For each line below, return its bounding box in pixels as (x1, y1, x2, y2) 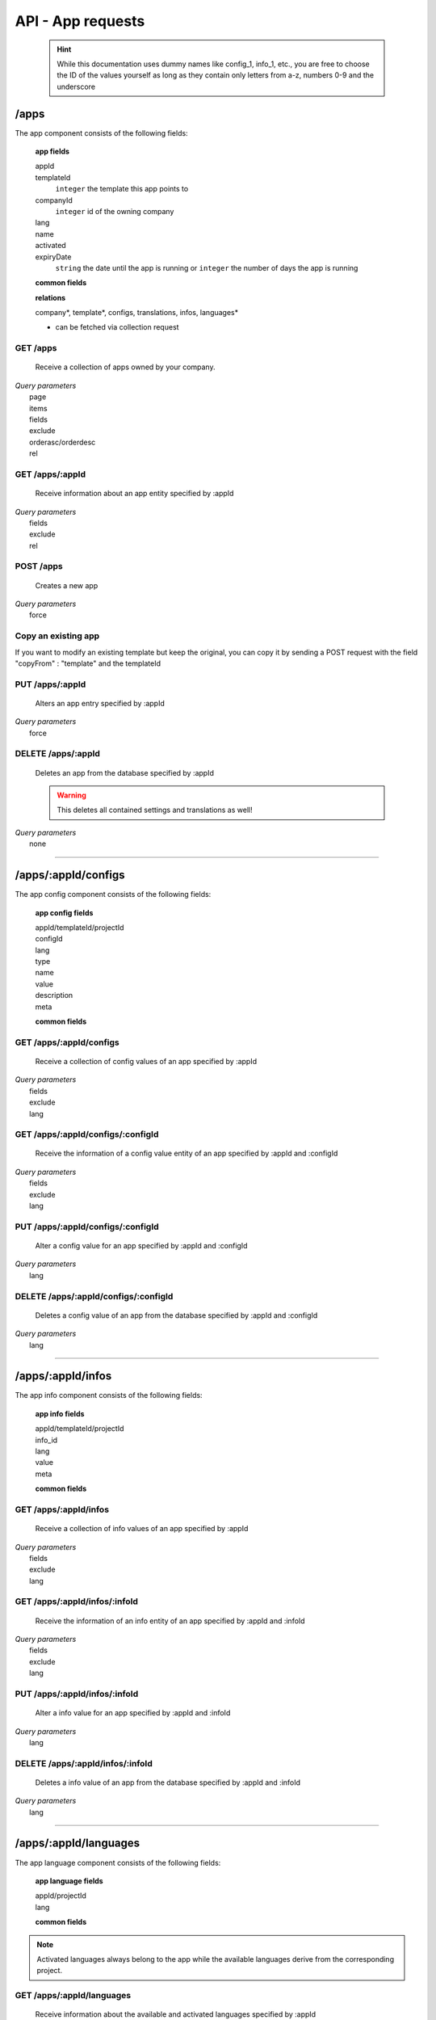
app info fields (35, 1408, 85, 1418)
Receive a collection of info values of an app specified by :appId (35, 1524, 249, 1534)
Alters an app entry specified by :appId (35, 698, 166, 708)
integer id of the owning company (55, 206, 174, 216)
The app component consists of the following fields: (15, 128, 189, 137)
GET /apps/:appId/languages (15, 1990, 132, 2001)
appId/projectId (35, 1891, 86, 1900)
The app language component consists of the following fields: (15, 1858, 221, 1867)
